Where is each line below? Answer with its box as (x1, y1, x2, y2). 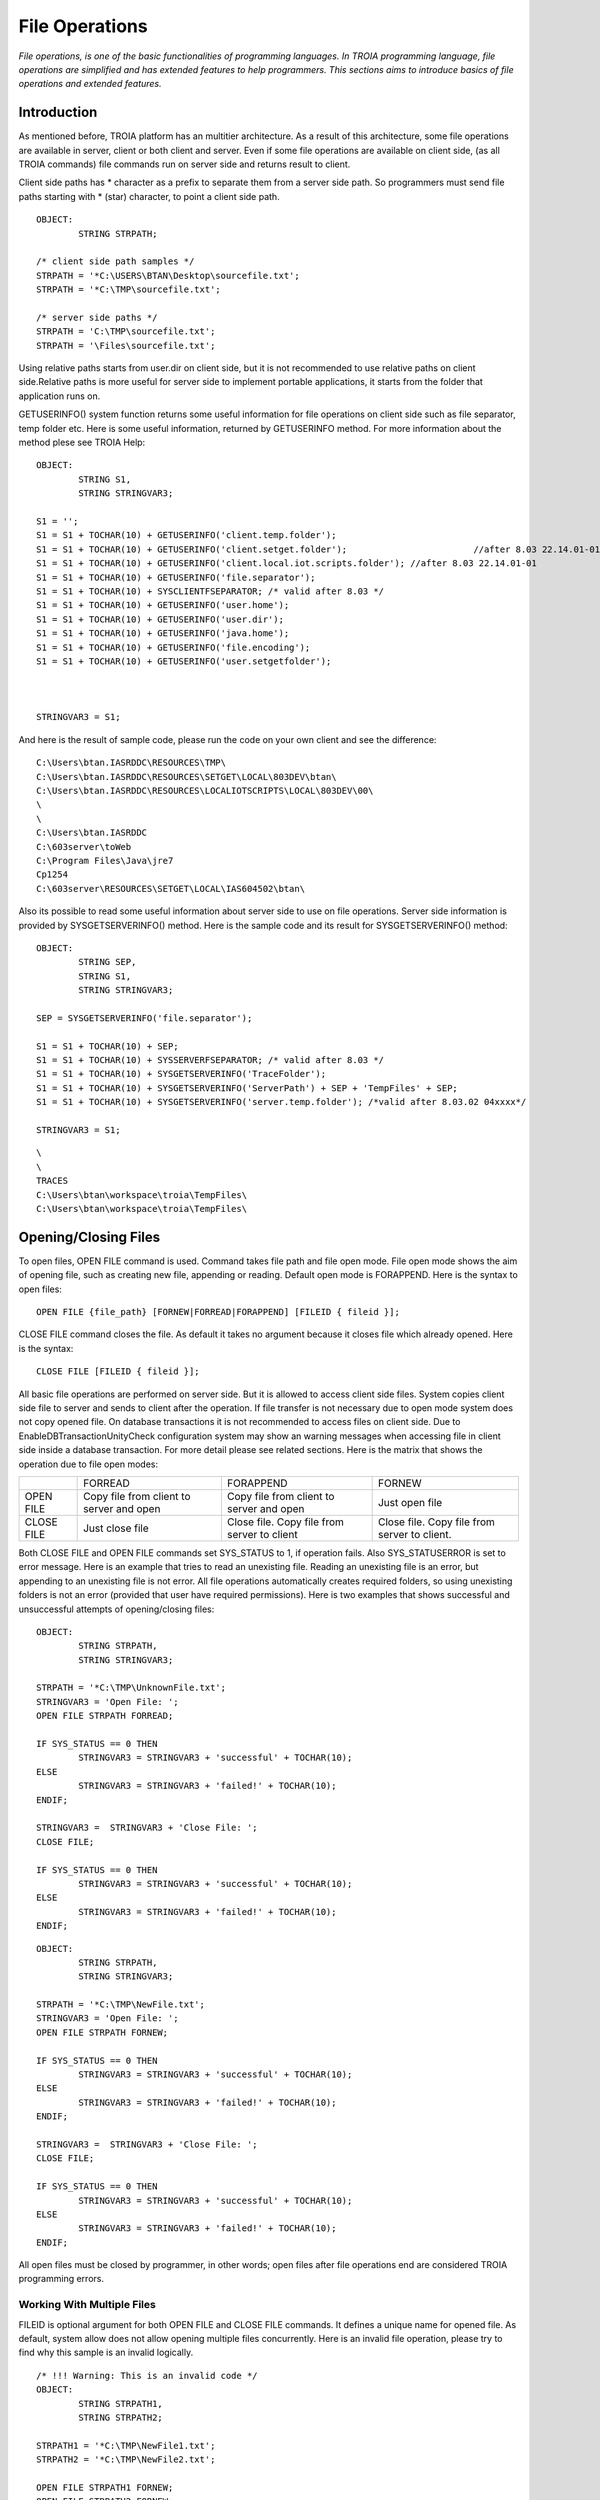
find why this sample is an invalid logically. (18, 2346, 194, 2359)
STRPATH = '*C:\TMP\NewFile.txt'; (36, 1999, 205, 2010)
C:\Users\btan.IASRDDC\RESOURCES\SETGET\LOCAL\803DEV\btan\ (36, 771, 337, 782)
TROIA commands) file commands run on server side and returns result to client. (18, 158, 351, 170)
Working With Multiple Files (18, 2298, 157, 2312)
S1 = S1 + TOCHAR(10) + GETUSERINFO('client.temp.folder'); (36, 530, 337, 541)
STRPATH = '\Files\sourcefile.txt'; (36, 340, 216, 351)
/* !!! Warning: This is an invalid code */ (36, 2370, 259, 2381)
